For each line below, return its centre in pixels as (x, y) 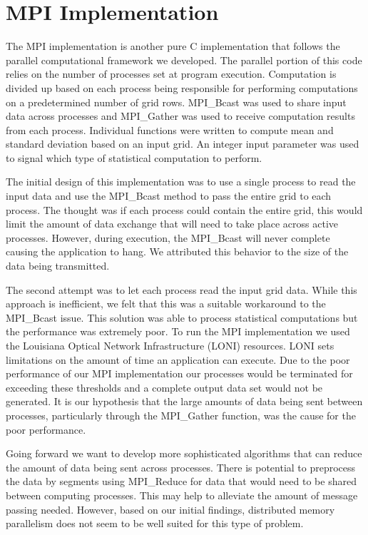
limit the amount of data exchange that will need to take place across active (172, 224)
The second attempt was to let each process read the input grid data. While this (182, 289)
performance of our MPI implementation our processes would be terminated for (179, 373)
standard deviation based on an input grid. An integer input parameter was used (183, 144)
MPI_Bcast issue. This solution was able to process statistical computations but (182, 317)
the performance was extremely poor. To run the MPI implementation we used (178, 331)
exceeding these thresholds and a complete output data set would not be (164, 387)
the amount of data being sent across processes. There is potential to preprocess (181, 467)
